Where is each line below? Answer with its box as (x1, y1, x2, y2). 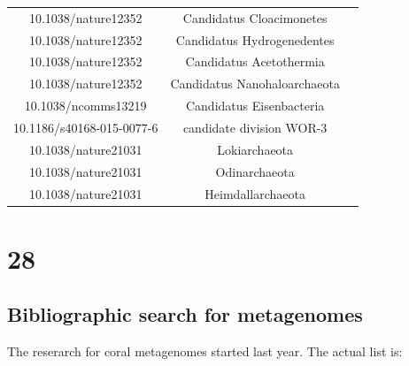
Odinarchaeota (215, 162, 295, 180)
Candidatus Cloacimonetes (182, 8, 328, 27)
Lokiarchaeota (217, 140, 294, 158)
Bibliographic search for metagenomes (7, 301, 363, 328)
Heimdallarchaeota (204, 184, 305, 202)
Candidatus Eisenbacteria (185, 96, 325, 115)
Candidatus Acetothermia (185, 52, 325, 71)
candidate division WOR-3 (182, 118, 328, 136)
